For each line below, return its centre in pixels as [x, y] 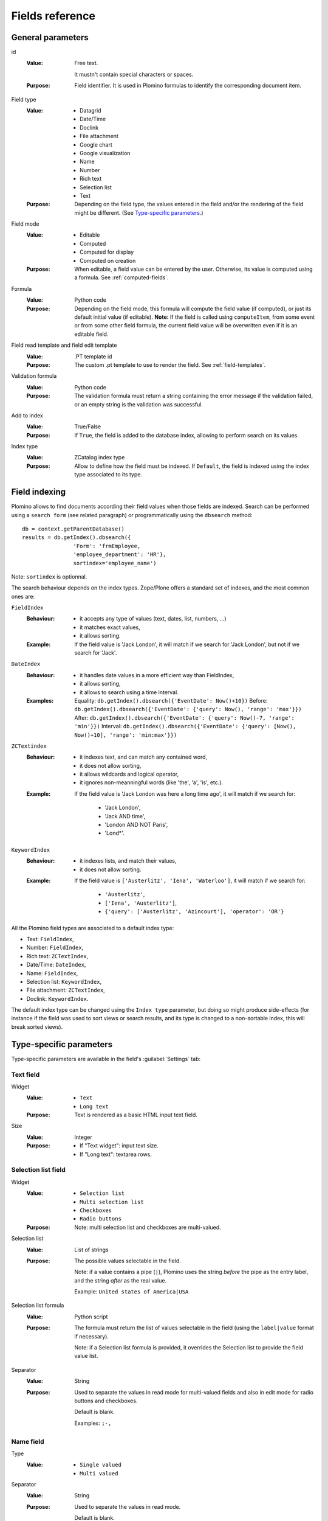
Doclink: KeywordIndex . [57, 998]
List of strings [91, 1250]
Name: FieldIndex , [52, 973]
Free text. [86, 63]
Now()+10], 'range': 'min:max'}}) [126, 735]
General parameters [50, 37]
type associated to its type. [108, 475]
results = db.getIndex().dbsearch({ [77, 538]
